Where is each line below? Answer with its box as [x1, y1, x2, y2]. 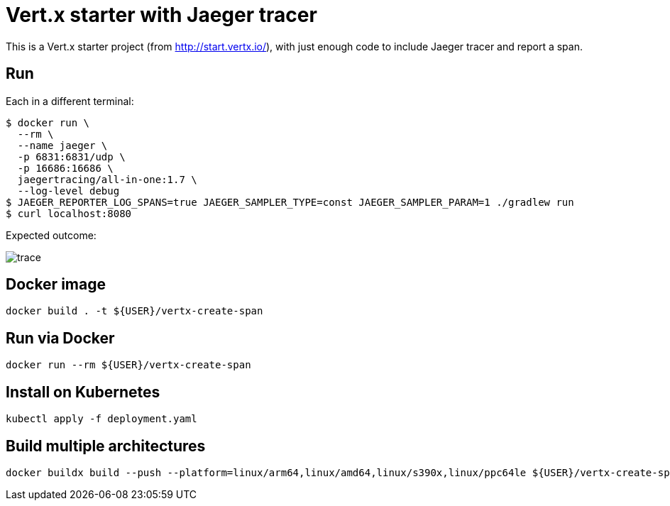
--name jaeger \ [17, 139, 108, 151]
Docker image [6, 275, 106, 294]
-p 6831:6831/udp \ [17, 150, 126, 163]
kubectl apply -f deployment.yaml [6, 413, 197, 425]
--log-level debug [17, 185, 120, 197]
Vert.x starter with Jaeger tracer [6, 3, 317, 27]
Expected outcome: [6, 229, 97, 241]
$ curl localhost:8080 [6, 207, 132, 219]
